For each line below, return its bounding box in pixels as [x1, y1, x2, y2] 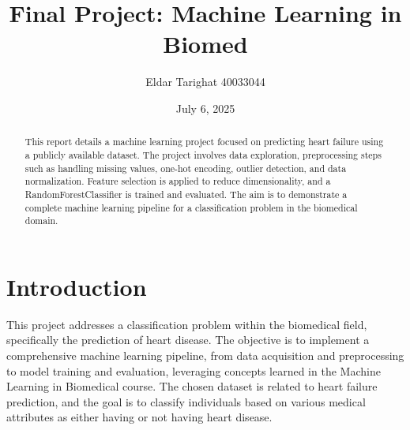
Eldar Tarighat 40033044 [145, 73, 265, 90]
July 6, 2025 [175, 99, 235, 116]
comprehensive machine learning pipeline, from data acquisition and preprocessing [6, 347, 404, 364]
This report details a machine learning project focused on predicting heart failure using [24, 135, 384, 148]
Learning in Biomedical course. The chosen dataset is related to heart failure [6, 378, 378, 394]
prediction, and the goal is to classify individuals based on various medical [6, 393, 366, 409]
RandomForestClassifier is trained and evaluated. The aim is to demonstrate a [24, 187, 348, 200]
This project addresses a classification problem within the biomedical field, [6, 316, 367, 332]
